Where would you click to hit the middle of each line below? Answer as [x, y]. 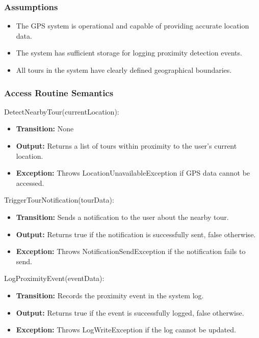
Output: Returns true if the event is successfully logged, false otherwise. [130, 312]
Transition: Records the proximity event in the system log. [110, 295]
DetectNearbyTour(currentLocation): [62, 111]
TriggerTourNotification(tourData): [59, 200]
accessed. [30, 182]
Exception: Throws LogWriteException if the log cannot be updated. [126, 330]
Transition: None [45, 129]
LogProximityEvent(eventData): [54, 278]
